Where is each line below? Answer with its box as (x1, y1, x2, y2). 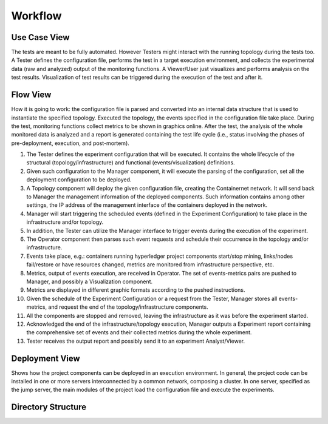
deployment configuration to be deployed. (26, 176, 132, 183)
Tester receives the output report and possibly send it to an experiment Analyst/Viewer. (26, 337, 245, 345)
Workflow (11, 9, 62, 22)
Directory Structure (11, 402, 87, 412)
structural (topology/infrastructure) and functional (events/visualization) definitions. (26, 159, 235, 166)
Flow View (11, 90, 52, 100)
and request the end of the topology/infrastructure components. (48, 303, 209, 311)
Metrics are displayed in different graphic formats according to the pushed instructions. (26, 286, 245, 294)
